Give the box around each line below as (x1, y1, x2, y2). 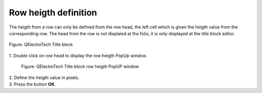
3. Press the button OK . (9, 81, 56, 87)
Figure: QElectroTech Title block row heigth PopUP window (21, 64, 139, 69)
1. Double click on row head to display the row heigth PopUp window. (9, 53, 147, 58)
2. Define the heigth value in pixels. (9, 75, 80, 80)
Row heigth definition (9, 7, 97, 18)
